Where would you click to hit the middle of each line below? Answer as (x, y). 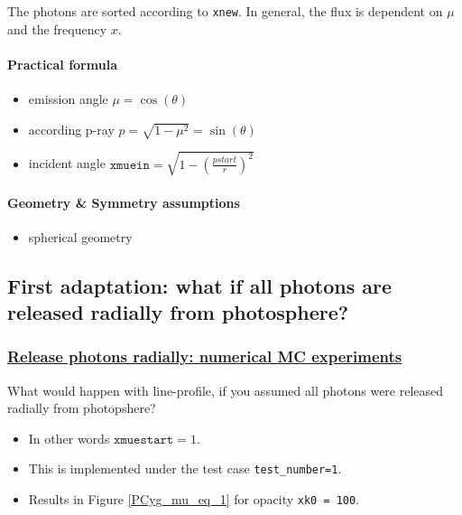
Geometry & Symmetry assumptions (124, 202)
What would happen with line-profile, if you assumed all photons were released (226, 390)
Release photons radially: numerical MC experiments (205, 356)
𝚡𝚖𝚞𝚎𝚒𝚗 (129, 165)
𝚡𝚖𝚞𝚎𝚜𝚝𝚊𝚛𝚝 (144, 440)
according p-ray (71, 129)
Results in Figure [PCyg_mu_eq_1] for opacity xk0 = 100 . (194, 499)
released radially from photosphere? (178, 312)
